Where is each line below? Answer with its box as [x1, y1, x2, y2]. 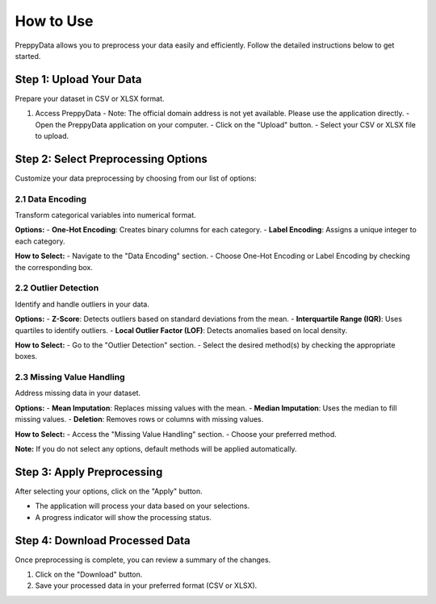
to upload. [35, 131, 69, 141]
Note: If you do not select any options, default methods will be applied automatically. [15, 444, 298, 454]
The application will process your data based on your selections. [35, 501, 250, 511]
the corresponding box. [15, 262, 93, 272]
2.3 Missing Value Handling [15, 372, 125, 383]
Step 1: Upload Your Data [15, 73, 142, 86]
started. [15, 51, 41, 60]
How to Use [15, 12, 94, 30]
